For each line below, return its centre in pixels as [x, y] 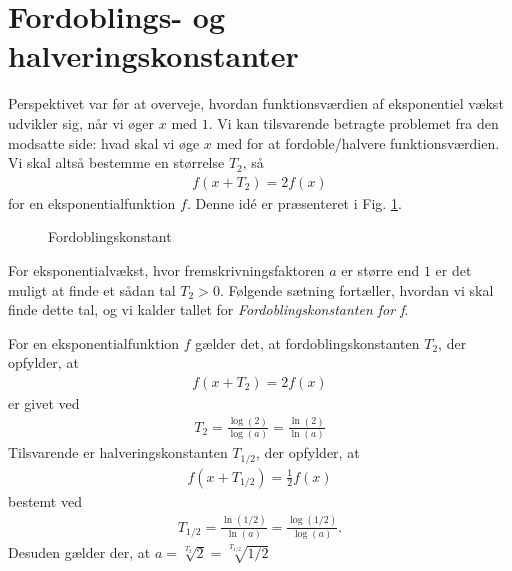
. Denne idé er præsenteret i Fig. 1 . [294, 202]
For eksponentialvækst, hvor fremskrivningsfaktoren [166, 269]
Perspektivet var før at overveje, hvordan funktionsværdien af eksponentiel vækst [256, 103]
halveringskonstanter [153, 55]
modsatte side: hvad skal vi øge [104, 142]
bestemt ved [45, 500]
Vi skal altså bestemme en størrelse [116, 162]
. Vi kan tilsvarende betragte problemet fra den [353, 122]
